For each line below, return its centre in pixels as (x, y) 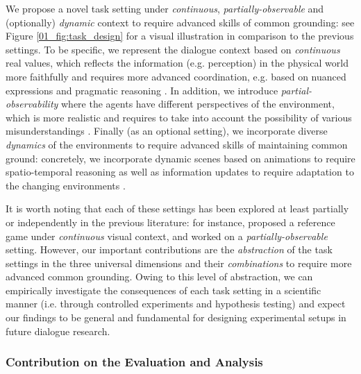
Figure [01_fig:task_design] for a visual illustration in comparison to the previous (180, 36)
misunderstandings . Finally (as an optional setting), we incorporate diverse (167, 131)
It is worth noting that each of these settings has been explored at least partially (177, 209)
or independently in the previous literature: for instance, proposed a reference (170, 222)
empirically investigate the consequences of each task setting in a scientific (163, 290)
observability (32, 104)
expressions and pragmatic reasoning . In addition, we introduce (142, 90)
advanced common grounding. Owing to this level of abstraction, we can (159, 277)
